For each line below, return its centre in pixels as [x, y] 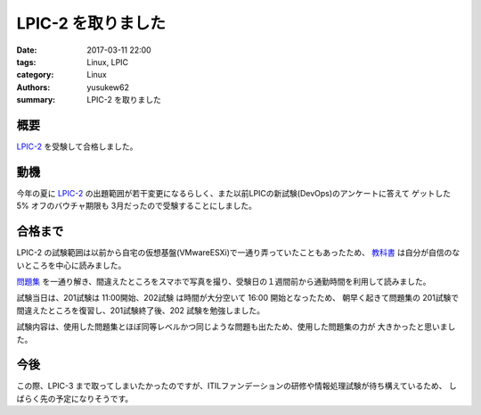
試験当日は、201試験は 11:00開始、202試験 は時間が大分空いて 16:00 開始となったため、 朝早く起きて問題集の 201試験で [237, 298]
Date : [27, 50]
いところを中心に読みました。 [71, 265]
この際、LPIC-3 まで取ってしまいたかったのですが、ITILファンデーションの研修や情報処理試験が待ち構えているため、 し [237, 386]
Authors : [33, 87]
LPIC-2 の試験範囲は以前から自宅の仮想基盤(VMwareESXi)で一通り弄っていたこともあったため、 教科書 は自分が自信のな [238, 253]
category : [35, 75]
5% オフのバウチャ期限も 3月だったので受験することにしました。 [137, 206]
